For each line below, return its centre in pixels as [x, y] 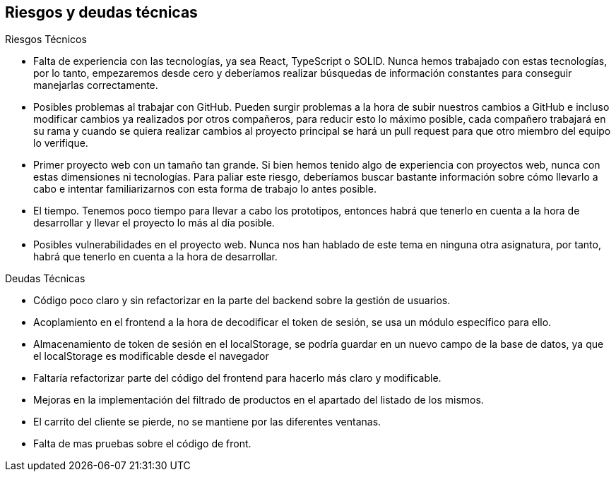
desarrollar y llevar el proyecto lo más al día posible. [154, 223]
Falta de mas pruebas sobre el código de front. [142, 444]
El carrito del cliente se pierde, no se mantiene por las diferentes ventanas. [207, 422]
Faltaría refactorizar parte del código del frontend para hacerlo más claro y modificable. [237, 378]
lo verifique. [61, 143]
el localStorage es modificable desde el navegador [151, 356]
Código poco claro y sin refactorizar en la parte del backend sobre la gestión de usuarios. [242, 301]
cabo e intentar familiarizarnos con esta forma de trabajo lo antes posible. [205, 189]
